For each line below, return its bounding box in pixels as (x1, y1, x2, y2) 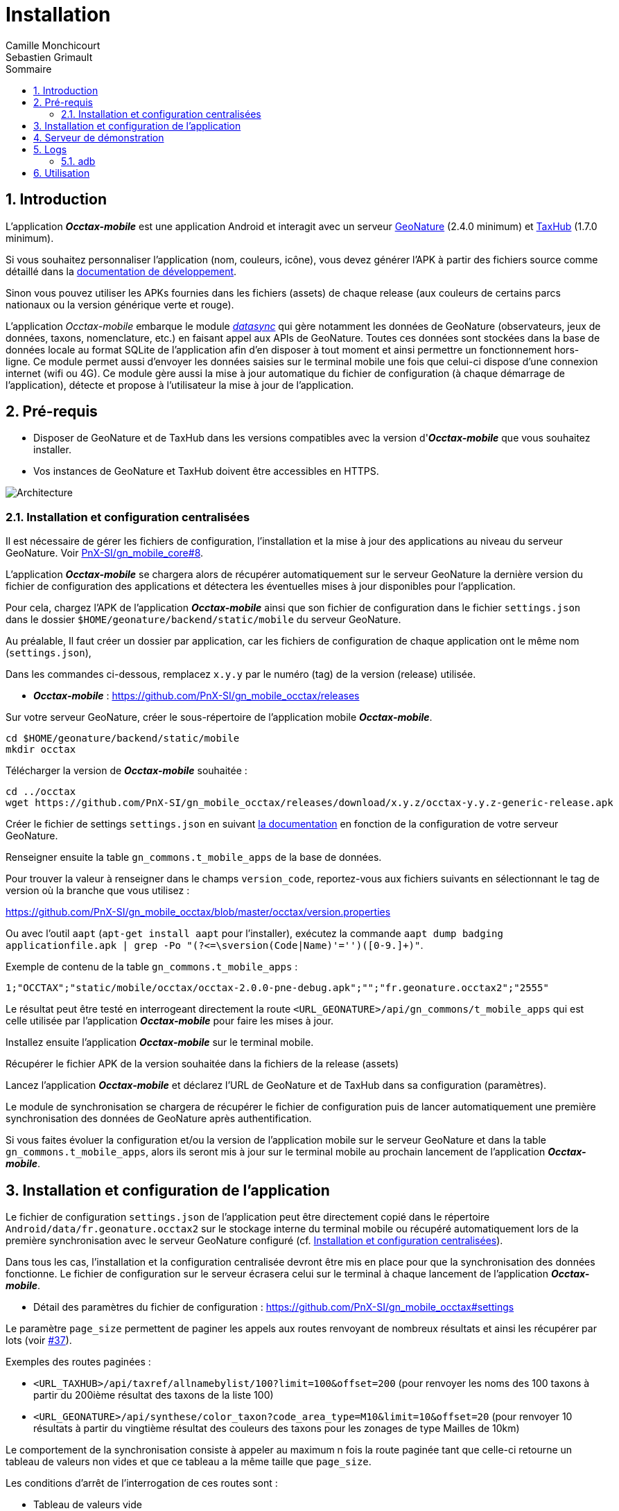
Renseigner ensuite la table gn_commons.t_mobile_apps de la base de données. (6, 851, 382, 864)
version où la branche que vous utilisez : (6, 884, 190, 897)
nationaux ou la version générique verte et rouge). (6, 298, 234, 311)
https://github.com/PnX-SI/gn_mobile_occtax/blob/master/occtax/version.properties (6, 906, 391, 918)
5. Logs (33, 143, 67, 155)
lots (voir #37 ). (6, 1334, 72, 1347)
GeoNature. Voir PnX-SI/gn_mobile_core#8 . (6, 547, 204, 559)
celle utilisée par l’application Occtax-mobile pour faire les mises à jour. (6, 1015, 334, 1027)
